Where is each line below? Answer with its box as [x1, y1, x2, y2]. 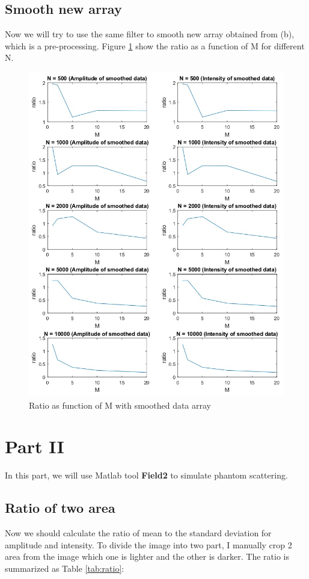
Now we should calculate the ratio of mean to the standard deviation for [5, 527, 272, 539]
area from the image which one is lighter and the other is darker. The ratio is [5, 550, 289, 563]
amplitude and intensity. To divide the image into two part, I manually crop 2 [5, 538, 292, 551]
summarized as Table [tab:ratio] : [5, 562, 124, 574]
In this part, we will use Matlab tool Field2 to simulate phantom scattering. [5, 469, 288, 481]
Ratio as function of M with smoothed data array [29, 398, 212, 411]
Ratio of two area [5, 498, 115, 517]
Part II [5, 434, 64, 459]
